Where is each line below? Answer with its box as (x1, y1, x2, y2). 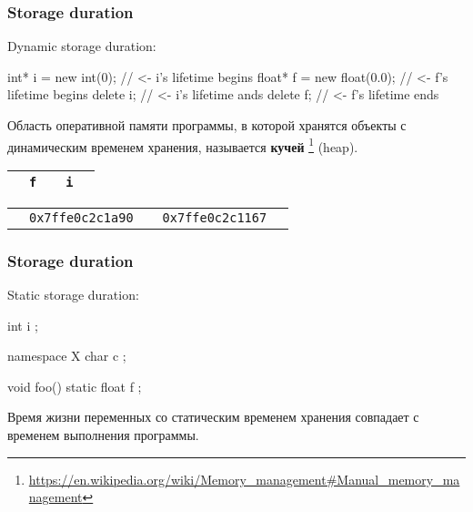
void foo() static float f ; (7, 376, 142, 395)
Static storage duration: (7, 285, 139, 304)
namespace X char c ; (7, 346, 126, 365)
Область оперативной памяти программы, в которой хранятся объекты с (7, 116, 407, 134)
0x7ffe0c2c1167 (162, 210, 267, 225)
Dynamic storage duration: (7, 36, 156, 56)
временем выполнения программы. (7, 425, 199, 445)
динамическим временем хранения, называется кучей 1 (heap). (7, 134, 358, 156)
